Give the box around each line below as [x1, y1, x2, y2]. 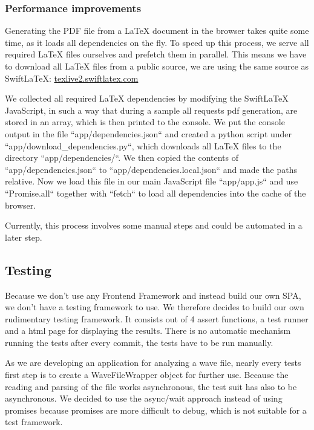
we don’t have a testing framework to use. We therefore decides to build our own [5, 301, 304, 313]
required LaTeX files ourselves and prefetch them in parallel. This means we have [5, 48, 307, 60]
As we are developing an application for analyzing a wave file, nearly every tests [5, 356, 301, 369]
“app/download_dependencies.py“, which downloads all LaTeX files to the [5, 139, 281, 152]
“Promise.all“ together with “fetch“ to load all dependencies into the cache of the [5, 186, 306, 199]
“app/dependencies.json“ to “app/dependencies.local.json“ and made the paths [5, 163, 298, 175]
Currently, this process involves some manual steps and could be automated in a [5, 219, 303, 232]
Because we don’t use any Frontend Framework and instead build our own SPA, [5, 288, 301, 301]
